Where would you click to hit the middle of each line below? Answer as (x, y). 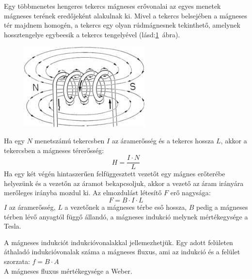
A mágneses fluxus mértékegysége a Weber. (68, 271)
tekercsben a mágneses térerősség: (54, 150)
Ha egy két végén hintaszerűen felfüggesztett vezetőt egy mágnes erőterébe (115, 174)
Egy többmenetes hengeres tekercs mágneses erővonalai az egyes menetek (112, 6)
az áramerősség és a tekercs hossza (163, 140)
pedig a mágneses (222, 207)
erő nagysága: (190, 193)
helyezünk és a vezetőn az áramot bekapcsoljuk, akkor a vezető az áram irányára (124, 183)
